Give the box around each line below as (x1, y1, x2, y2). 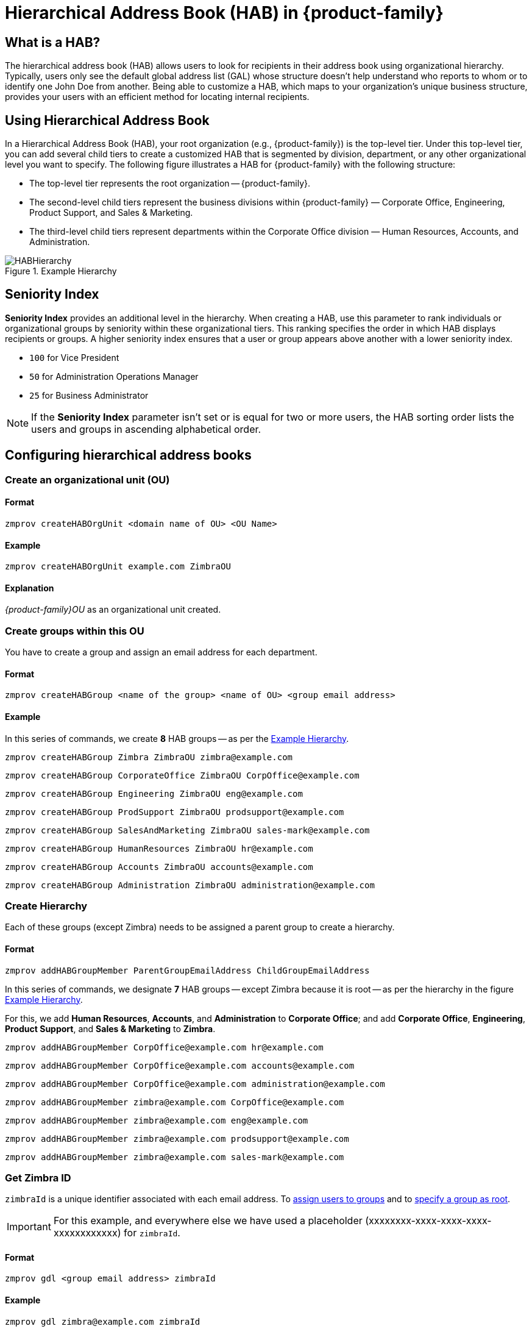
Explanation (5, 582, 54, 593)
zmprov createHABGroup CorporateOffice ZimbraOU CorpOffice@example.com (5, 770, 360, 780)
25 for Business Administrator (29, 390, 149, 401)
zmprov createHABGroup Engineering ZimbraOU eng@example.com (5, 788, 303, 799)
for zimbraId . (124, 1227, 180, 1239)
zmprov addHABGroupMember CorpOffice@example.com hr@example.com (5, 1042, 324, 1052)
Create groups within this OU (5, 624, 144, 637)
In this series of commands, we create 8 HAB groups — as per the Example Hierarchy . (5, 733, 349, 744)
